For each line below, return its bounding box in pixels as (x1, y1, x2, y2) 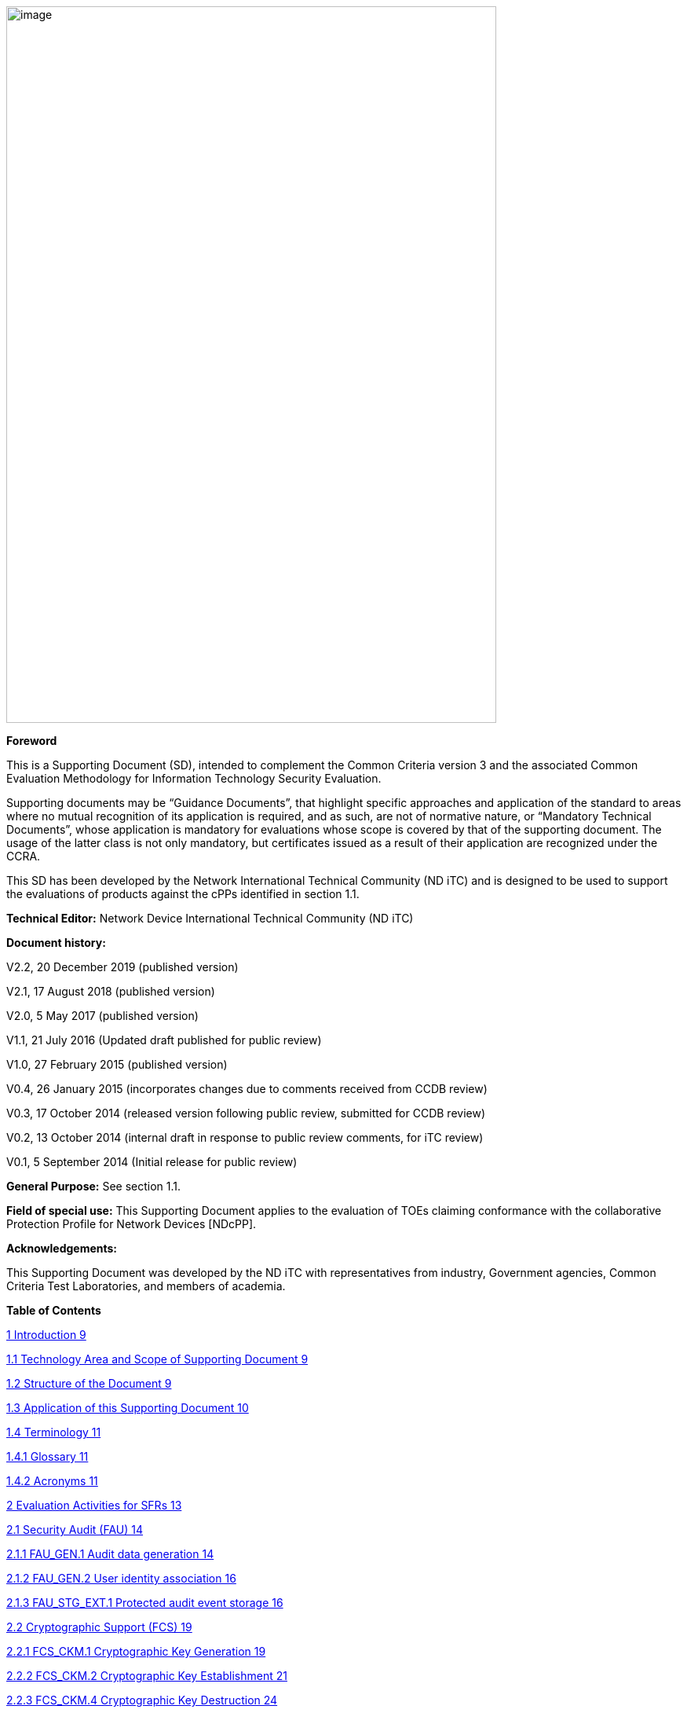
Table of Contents (6, 1304, 101, 1317)
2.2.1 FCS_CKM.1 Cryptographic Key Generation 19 (6, 1645, 266, 1658)
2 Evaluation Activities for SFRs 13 (6, 1498, 182, 1512)
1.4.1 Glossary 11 (6, 1450, 89, 1463)
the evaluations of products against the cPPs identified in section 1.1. (6, 887, 360, 901)
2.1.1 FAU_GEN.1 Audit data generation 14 (6, 1547, 214, 1561)
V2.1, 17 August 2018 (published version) (6, 985, 215, 998)
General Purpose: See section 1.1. (6, 1179, 181, 1193)
